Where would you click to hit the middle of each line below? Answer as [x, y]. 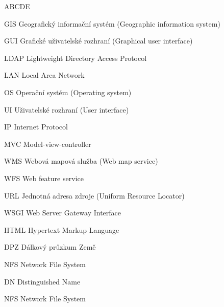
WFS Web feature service [44, 178]
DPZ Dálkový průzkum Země [50, 247]
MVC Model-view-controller [48, 144]
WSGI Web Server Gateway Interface [63, 213]
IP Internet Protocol [36, 127]
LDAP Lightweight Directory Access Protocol [76, 58]
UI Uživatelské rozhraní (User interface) [67, 109]
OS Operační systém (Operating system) [68, 92]
